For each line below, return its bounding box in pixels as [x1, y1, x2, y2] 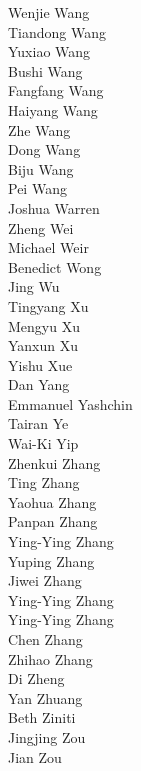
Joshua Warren [8, 197, 100, 218]
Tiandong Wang [8, 21, 107, 42]
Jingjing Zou [8, 726, 86, 747]
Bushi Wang [8, 60, 83, 81]
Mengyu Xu [8, 315, 80, 336]
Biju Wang [8, 158, 74, 179]
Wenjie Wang [8, 2, 90, 22]
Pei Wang [8, 178, 67, 199]
